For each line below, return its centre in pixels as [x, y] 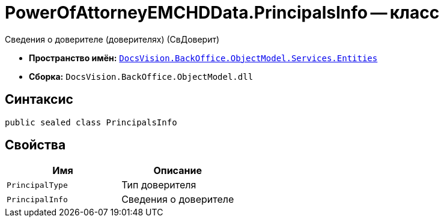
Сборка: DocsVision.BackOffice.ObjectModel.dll [141, 76]
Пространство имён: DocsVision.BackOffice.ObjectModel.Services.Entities [203, 58]
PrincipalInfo [37, 199]
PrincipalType [37, 185]
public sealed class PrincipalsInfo [91, 122]
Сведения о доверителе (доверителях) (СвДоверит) [112, 39]
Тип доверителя [159, 185]
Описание [178, 171]
